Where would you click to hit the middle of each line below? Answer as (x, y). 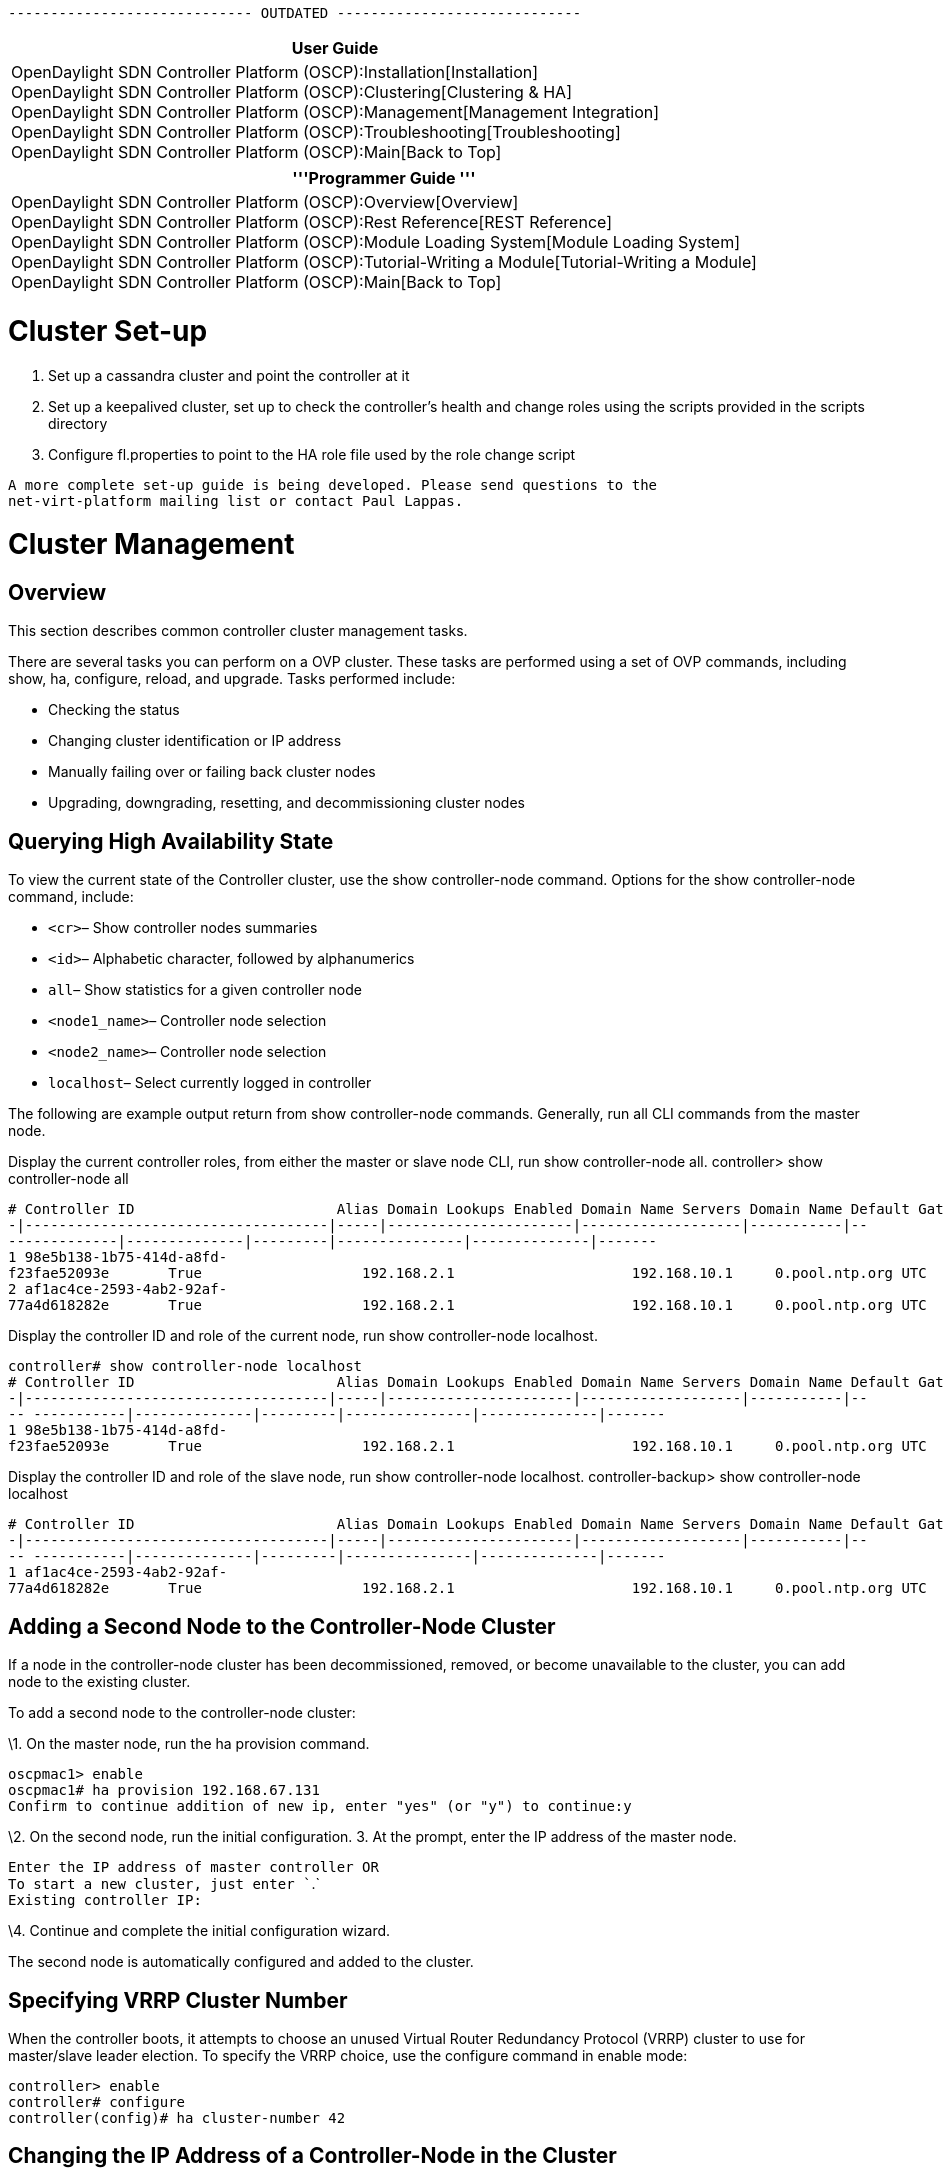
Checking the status (114, 710)
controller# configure (97, 2101)
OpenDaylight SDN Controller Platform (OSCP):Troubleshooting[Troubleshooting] (316, 132)
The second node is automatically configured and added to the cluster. (241, 1962)
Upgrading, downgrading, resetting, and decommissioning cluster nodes (286, 803)
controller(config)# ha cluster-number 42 (177, 2117)
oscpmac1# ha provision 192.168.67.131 (164, 1790)
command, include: (71, 897)
